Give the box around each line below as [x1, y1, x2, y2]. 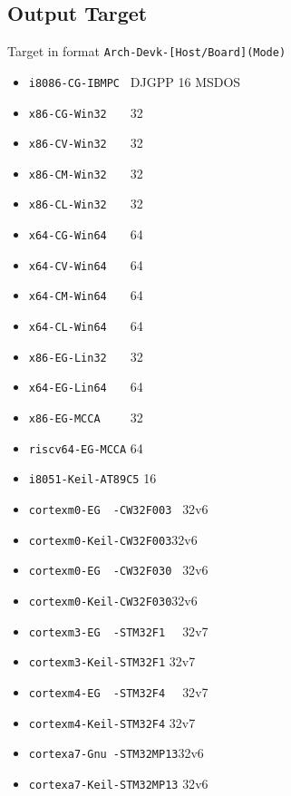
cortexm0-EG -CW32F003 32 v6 [28, 500, 209, 519]
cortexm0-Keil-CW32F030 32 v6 [28, 591, 198, 610]
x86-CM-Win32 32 [28, 163, 143, 182]
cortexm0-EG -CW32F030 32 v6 [28, 560, 209, 579]
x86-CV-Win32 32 [28, 133, 143, 152]
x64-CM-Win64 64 [28, 286, 143, 305]
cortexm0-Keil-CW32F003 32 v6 [28, 529, 198, 548]
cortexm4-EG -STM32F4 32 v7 [28, 682, 209, 701]
